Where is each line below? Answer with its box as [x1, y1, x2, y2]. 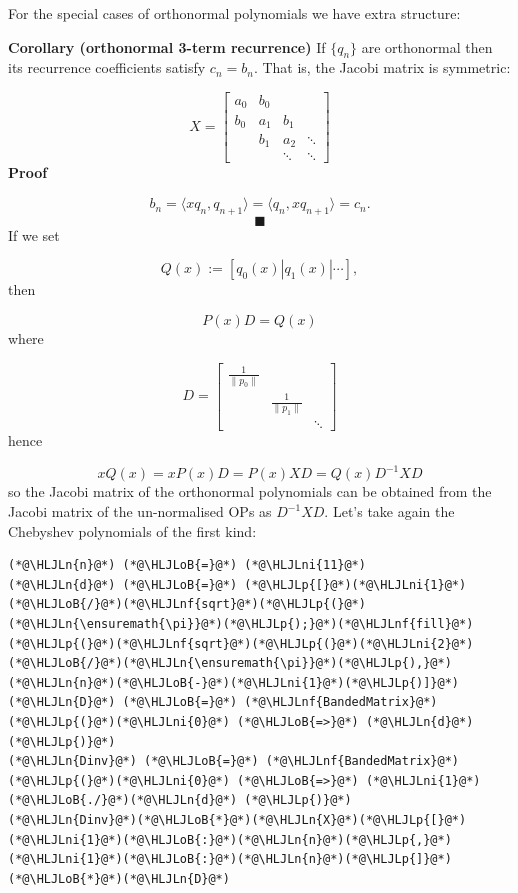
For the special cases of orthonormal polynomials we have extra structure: [8, 3, 461, 23]
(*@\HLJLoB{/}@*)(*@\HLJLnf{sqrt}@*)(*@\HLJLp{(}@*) [8, 597, 366, 612]
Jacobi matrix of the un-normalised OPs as [8, 501, 272, 521]
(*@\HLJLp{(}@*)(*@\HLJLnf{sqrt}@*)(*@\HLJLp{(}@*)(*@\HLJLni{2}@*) [8, 636, 474, 651]
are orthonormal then [361, 36, 493, 57]
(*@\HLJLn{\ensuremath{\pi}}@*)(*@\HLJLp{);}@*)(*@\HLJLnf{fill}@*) [8, 616, 474, 631]
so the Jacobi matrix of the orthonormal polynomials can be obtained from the [8, 481, 492, 502]
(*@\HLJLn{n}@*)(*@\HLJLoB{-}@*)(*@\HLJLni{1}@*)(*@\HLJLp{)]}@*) [8, 675, 460, 690]
